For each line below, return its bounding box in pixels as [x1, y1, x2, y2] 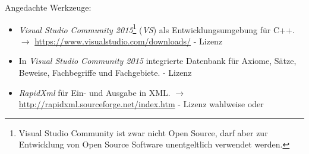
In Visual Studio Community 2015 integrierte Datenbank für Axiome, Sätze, [18, 54, 297, 67]
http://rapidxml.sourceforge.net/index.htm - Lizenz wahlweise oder [18, 98, 264, 110]
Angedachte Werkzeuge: [5, 1, 92, 13]
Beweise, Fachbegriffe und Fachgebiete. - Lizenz [18, 66, 192, 79]
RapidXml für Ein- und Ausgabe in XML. [18, 86, 171, 98]
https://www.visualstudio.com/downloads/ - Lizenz [34, 34, 223, 47]
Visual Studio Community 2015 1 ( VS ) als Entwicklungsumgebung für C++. [18, 21, 295, 36]
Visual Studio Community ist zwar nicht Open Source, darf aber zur [18, 126, 268, 139]
